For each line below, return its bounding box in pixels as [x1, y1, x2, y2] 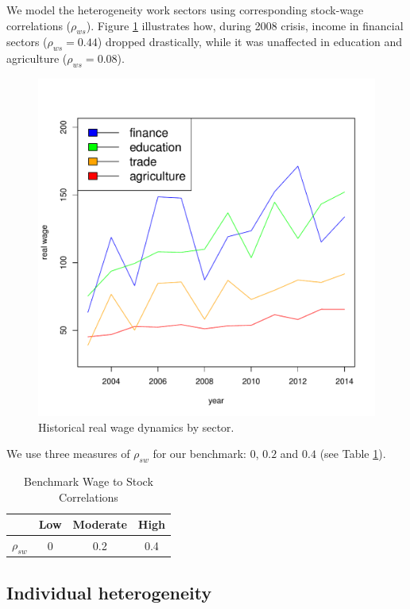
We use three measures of [6, 445, 130, 462]
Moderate [72, 516, 127, 533]
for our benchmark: [153, 445, 247, 462]
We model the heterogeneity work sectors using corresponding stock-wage [6, 2, 364, 17]
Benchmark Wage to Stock [24, 472, 153, 489]
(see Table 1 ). [319, 445, 386, 462]
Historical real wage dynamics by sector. [38, 418, 234, 435]
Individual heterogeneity [6, 580, 212, 604]
